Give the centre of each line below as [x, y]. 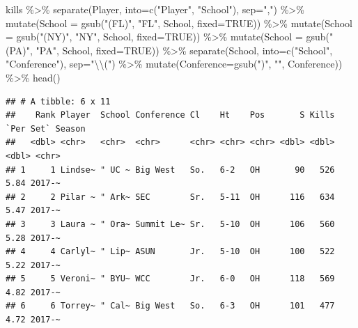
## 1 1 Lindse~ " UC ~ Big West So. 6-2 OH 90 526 [170, 170]
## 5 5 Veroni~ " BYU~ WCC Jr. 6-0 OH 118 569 [170, 279]
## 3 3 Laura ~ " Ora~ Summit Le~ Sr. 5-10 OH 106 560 [170, 224]
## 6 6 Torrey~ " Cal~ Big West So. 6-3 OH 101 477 [170, 306]
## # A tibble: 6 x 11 [58, 101]
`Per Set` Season [46, 128]
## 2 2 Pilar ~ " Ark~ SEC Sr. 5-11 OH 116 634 [170, 197]
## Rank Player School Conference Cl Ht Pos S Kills [170, 115]
